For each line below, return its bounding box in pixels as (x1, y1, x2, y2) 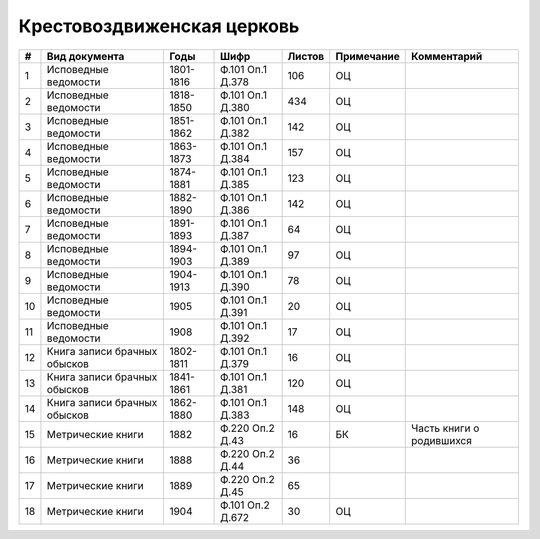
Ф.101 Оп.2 (220, 498, 270, 512)
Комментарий (411, 49, 483, 63)
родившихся (411, 433, 472, 447)
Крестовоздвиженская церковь (18, 15, 300, 37)
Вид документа (46, 49, 125, 63)
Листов (287, 49, 325, 63)
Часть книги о (411, 421, 480, 435)
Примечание (335, 49, 400, 63)
